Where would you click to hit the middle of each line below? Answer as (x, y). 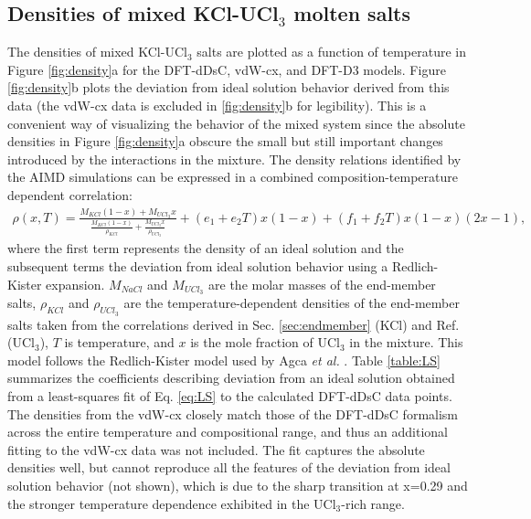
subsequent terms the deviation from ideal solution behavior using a (198, 265)
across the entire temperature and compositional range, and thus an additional (228, 432)
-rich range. (373, 503)
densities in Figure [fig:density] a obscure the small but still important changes (225, 141)
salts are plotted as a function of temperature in (332, 52)
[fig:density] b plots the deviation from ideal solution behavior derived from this (228, 87)
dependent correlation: (70, 194)
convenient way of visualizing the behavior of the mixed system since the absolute (236, 123)
